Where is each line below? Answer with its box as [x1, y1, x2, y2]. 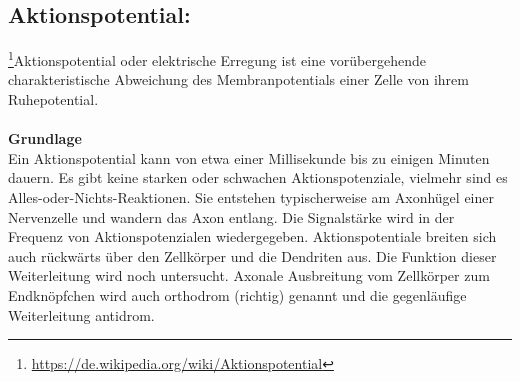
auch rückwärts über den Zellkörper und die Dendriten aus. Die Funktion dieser [8, 245, 497, 266]
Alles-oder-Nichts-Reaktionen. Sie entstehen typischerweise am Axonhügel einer [8, 187, 494, 208]
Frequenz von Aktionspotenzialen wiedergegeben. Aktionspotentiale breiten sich [8, 226, 497, 247]
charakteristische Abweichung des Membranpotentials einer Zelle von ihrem [8, 69, 469, 90]
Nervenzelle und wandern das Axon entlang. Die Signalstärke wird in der [8, 206, 455, 227]
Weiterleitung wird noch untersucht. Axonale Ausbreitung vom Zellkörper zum [8, 265, 490, 286]
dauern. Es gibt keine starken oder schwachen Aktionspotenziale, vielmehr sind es [8, 167, 508, 188]
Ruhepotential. [8, 89, 99, 110]
